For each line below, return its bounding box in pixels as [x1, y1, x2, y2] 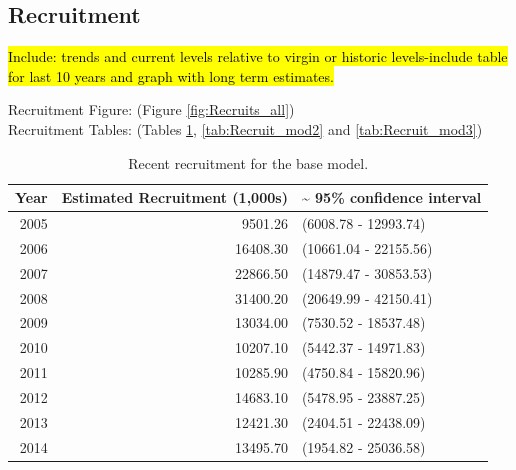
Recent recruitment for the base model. [128, 152, 369, 173]
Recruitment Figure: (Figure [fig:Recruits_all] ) [8, 99, 295, 120]
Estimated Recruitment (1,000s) [61, 187, 288, 208]
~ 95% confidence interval [301, 187, 482, 208]
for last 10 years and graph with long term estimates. [8, 65, 334, 86]
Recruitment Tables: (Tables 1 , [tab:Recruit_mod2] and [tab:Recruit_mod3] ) [8, 118, 483, 139]
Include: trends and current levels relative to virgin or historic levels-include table [8, 46, 508, 67]
